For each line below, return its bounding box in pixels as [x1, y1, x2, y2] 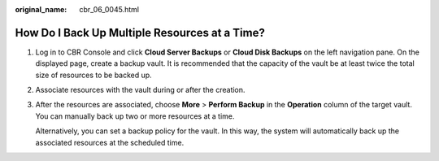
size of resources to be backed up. [35, 70, 152, 80]
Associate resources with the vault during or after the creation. [35, 85, 246, 95]
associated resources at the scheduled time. [35, 137, 185, 147]
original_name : [15, 5, 67, 14]
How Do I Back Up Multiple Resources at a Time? [15, 25, 266, 40]
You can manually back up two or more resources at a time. [35, 111, 235, 121]
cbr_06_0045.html [79, 5, 140, 14]
